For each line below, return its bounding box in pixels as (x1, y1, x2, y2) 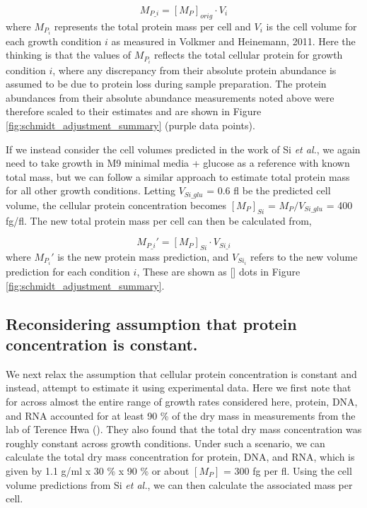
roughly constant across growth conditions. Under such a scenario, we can (6, 435, 325, 450)
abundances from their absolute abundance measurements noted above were (6, 90, 334, 105)
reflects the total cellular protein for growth (154, 47, 343, 62)
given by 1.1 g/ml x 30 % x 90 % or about (6, 463, 190, 478)
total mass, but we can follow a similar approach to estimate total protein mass (6, 169, 350, 184)
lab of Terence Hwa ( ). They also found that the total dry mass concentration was (6, 422, 362, 437)
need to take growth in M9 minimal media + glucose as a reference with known (6, 155, 350, 170)
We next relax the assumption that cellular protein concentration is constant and (6, 366, 357, 381)
